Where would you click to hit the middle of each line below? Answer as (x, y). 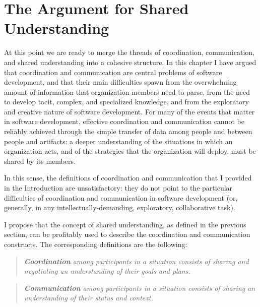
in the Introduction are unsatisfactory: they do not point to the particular (118, 188)
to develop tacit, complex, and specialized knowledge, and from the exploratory (126, 102)
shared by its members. (40, 161)
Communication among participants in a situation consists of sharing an (140, 288)
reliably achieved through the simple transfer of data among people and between (128, 131)
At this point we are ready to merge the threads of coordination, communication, (129, 52)
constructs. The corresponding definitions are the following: (96, 244)
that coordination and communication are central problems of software (113, 72)
